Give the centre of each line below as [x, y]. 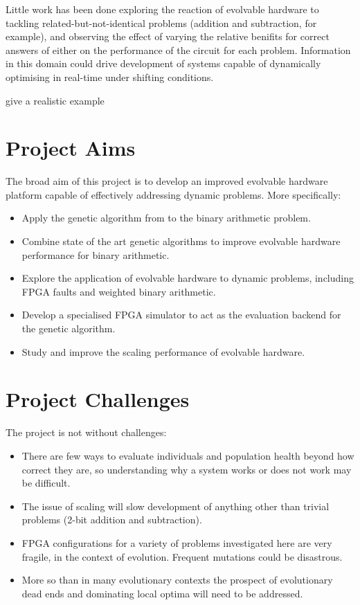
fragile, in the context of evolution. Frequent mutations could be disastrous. [182, 556]
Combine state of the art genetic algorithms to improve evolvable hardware [181, 241]
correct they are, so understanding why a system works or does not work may [187, 469]
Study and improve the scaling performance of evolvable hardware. [163, 351]
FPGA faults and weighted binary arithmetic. [119, 291]
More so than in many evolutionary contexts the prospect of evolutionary [177, 580]
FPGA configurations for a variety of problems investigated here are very [177, 542]
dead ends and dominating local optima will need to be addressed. [162, 593]
